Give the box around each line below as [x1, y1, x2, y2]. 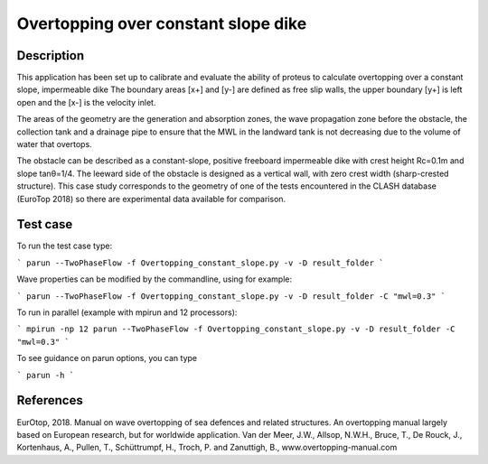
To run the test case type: [16, 240, 113, 252]
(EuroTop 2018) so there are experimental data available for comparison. [16, 193, 286, 204]
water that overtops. [16, 139, 92, 150]
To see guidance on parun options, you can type [16, 353, 198, 364]
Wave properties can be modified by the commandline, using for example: [16, 274, 293, 284]
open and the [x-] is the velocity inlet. [16, 97, 156, 107]
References [16, 393, 83, 408]
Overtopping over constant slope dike [16, 14, 307, 33]
